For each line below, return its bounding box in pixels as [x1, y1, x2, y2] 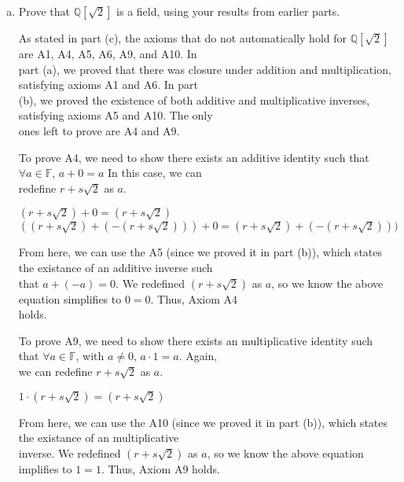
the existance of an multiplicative [18, 429, 179, 446]
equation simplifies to [18, 290, 122, 307]
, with [75, 348, 105, 364]
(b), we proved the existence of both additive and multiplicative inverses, [18, 91, 370, 108]
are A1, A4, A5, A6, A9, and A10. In [18, 46, 197, 61]
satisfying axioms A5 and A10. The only [18, 107, 213, 123]
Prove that [18, 3, 70, 19]
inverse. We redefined [18, 444, 121, 461]
